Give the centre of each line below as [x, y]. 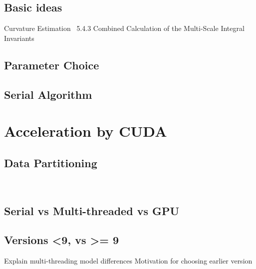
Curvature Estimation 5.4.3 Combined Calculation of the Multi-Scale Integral [124, 28]
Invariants [19, 38]
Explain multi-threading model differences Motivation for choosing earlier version [128, 261]
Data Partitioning [51, 162]
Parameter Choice [52, 65]
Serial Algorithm [48, 94]
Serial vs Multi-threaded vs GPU [92, 210]
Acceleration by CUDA [86, 131]
